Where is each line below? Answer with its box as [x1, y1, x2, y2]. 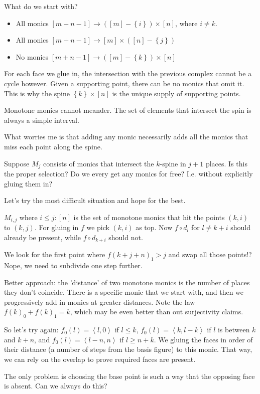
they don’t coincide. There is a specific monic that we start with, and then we [4, 287, 244, 297]
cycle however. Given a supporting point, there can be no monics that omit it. [4, 78, 244, 88]
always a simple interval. [4, 114, 79, 125]
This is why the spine [4, 88, 70, 98]
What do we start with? [4, 1, 78, 11]
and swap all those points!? [168, 249, 252, 260]
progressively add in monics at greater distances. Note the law [4, 296, 195, 307]
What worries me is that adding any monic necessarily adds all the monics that [4, 131, 248, 142]
